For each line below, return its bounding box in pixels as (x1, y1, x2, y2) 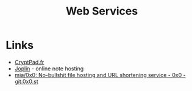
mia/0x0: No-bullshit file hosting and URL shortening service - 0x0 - (14, 71, 187, 78)
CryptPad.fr (14, 58, 44, 66)
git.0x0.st (14, 78, 38, 85)
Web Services (65, 4, 138, 18)
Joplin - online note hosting (14, 65, 84, 72)
